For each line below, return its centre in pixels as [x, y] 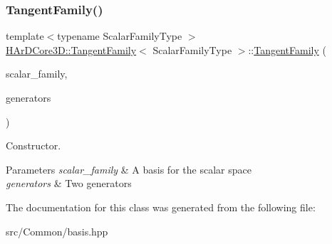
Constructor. [33, 145]
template [25, 36]
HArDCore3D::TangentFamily [71, 49]
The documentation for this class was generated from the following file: [161, 207]
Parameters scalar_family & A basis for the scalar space [129, 169]
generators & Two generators [69, 183]
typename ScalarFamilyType [120, 36]
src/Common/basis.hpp [57, 231]
